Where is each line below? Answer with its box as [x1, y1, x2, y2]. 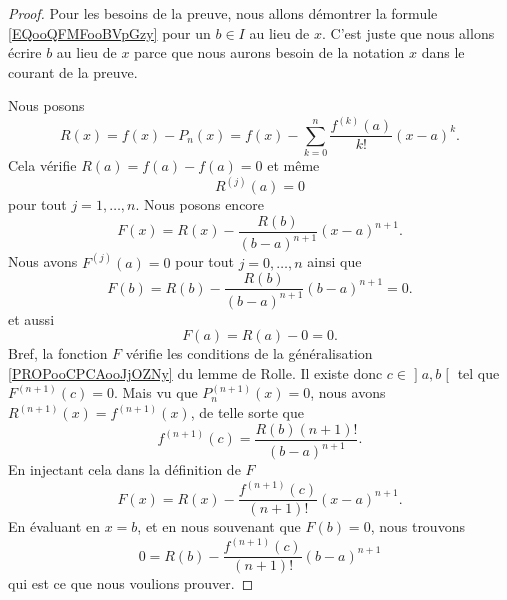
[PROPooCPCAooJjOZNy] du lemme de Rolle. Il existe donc [8, 362, 383, 383]
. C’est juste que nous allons [322, 22, 495, 43]
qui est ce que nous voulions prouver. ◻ [8, 573, 254, 594]
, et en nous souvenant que [137, 516, 301, 537]
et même [267, 155, 320, 176]
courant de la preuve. [8, 61, 138, 82]
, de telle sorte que [190, 402, 304, 423]
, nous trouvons [370, 516, 465, 537]
